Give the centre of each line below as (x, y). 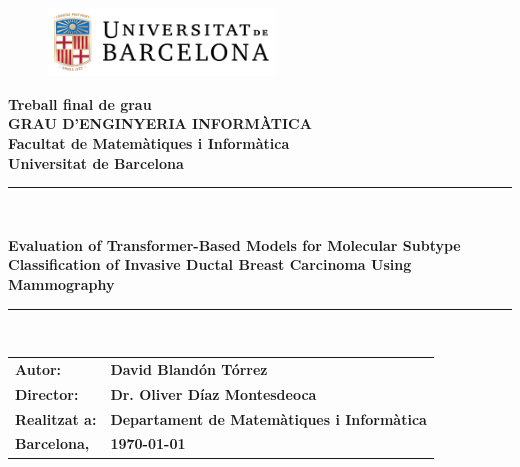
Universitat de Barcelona (96, 162)
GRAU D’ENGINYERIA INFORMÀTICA (160, 123)
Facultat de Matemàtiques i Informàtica (149, 142)
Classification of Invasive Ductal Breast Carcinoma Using (210, 264)
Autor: (38, 368)
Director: (47, 393)
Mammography (61, 283)
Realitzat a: (56, 418)
